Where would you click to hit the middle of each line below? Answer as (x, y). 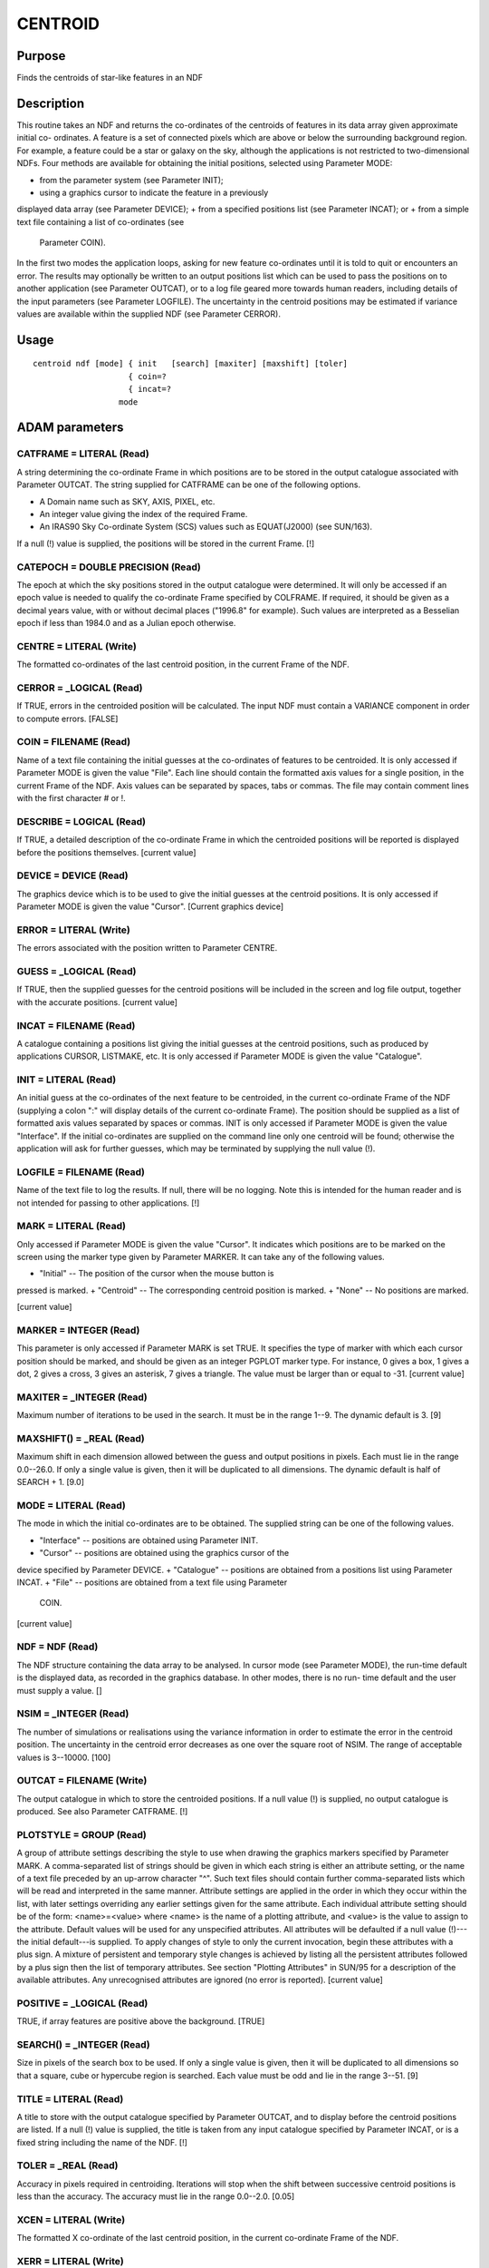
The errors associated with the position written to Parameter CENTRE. (147, 948)
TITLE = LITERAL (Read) (70, 2098)
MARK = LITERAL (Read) (72, 1227)
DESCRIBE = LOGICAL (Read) (81, 821)
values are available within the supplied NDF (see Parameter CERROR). (149, 314)
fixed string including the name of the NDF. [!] (102, 2142)
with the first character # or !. (71, 798)
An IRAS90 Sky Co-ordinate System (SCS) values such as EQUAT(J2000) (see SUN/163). (206, 527)
